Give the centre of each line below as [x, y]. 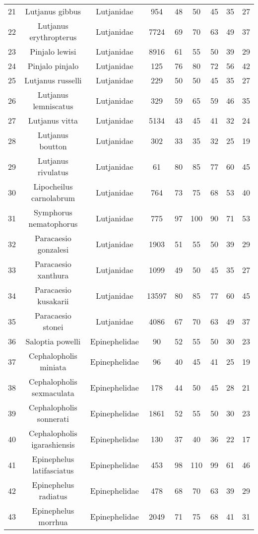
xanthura [53, 275]
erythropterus [53, 37]
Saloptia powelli [53, 341]
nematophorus [53, 224]
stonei [53, 327]
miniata [53, 367]
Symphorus [53, 212]
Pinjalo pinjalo [53, 66]
